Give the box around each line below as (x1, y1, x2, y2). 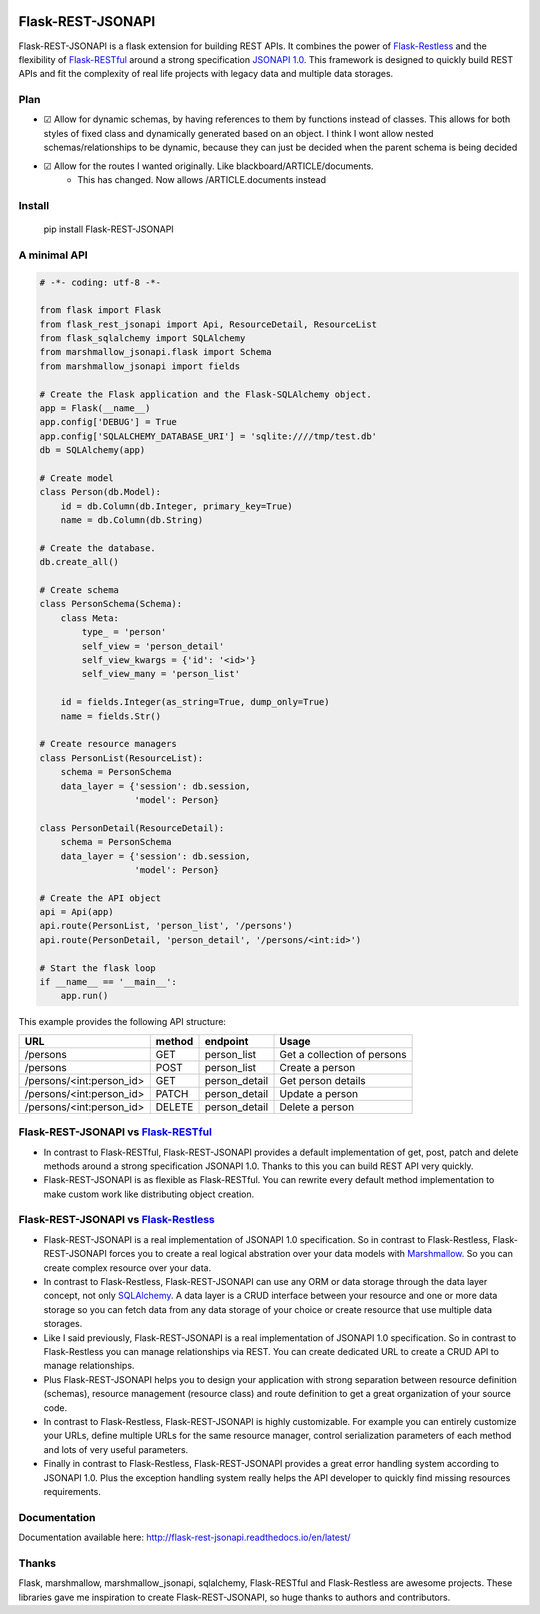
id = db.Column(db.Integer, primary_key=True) (60, 500, 294, 512)
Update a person (279, 1086, 359, 1100)
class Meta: (60, 612, 120, 624)
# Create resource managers (39, 738, 177, 750)
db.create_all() (39, 556, 120, 568)
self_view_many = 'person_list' (81, 668, 240, 680)
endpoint (204, 1034, 249, 1048)
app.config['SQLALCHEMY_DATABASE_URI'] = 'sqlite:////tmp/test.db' (39, 430, 378, 442)
